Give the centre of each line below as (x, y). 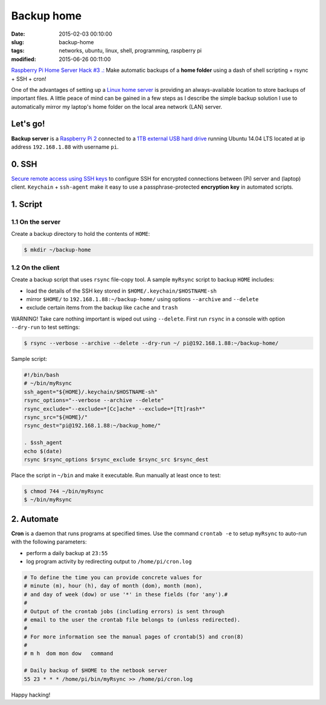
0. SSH (24, 164)
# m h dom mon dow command (69, 654)
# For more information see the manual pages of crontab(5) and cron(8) (134, 637)
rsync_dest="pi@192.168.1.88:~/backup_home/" (92, 426)
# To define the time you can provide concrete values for (113, 577)
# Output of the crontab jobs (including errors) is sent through (124, 611)
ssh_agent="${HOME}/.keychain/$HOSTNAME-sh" (91, 392)
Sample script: (29, 359)
